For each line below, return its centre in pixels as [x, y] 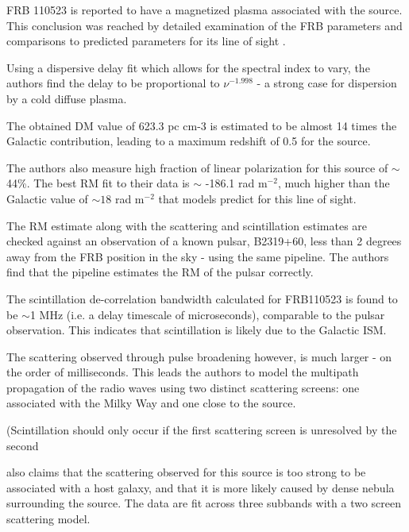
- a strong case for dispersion [327, 83]
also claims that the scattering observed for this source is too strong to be [186, 472]
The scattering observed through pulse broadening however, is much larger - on [199, 356]
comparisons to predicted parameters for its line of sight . [146, 41]
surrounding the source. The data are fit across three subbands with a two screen [204, 503]
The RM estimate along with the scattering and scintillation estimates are [187, 225]
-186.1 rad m [236, 183]
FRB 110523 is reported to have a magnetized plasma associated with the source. [204, 10]
